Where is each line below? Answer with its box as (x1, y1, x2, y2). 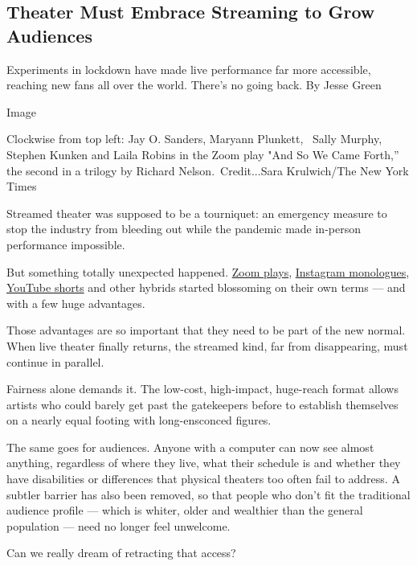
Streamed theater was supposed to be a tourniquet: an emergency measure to (6, 204, 387, 221)
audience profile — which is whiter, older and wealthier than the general (6, 502, 363, 519)
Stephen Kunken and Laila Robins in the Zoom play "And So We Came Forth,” (6, 146, 399, 162)
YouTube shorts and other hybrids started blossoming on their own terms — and (6, 279, 406, 296)
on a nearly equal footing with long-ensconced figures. (6, 412, 272, 429)
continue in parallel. (6, 353, 104, 370)
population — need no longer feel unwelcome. (6, 517, 231, 534)
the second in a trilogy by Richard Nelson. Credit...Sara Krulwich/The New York (6, 162, 409, 178)
